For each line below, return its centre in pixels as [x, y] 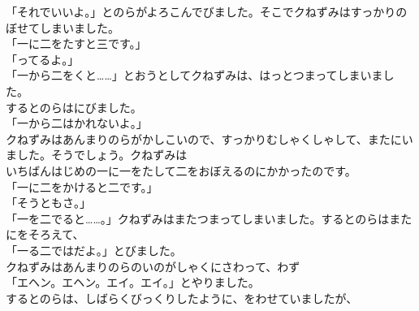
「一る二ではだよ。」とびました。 [94, 250]
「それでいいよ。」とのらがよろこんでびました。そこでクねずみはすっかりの [207, 11]
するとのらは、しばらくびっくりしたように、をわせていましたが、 [182, 298]
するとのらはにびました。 [74, 107]
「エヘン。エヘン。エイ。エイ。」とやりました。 [133, 282]
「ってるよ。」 [43, 59]
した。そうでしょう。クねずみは [102, 155]
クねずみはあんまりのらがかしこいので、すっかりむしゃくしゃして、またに [204, 138]
